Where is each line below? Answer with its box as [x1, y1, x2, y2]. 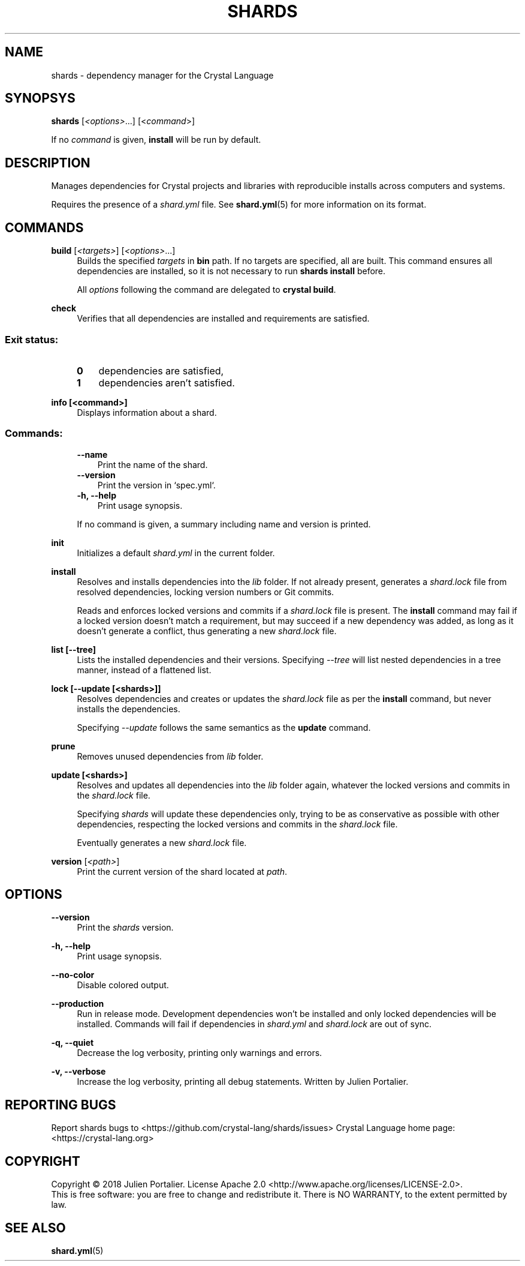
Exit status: [5, 333, 59, 346]
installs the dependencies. [77, 703, 180, 714]
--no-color [51, 970, 95, 980]
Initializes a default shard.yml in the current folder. [77, 547, 275, 558]
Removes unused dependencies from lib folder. [77, 751, 264, 761]
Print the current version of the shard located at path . [77, 866, 287, 877]
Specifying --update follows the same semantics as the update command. [77, 722, 371, 733]
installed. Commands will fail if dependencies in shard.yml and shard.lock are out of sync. [77, 1019, 432, 1030]
